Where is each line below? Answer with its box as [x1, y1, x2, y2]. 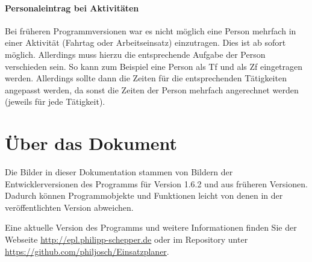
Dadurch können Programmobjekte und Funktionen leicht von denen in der [5, 189, 283, 202]
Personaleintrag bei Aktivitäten [5, 1, 139, 14]
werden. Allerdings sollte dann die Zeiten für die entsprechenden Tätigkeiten [5, 72, 287, 84]
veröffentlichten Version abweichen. [5, 201, 134, 213]
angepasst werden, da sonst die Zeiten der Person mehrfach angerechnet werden [5, 83, 299, 96]
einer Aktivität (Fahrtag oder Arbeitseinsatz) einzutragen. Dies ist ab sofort [5, 36, 286, 49]
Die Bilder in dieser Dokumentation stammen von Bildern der [5, 166, 233, 178]
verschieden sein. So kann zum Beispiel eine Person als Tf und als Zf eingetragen [5, 60, 303, 72]
